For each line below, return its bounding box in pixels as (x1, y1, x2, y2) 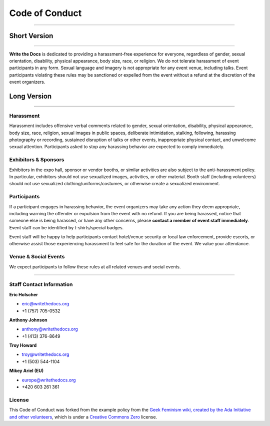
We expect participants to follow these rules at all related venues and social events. (9, 263, 181, 270)
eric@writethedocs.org (21, 301, 69, 307)
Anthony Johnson (9, 317, 47, 323)
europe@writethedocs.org (21, 377, 76, 383)
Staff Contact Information (9, 281, 73, 288)
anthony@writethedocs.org (21, 326, 78, 332)
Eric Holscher (9, 291, 38, 297)
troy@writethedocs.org (21, 351, 69, 357)
